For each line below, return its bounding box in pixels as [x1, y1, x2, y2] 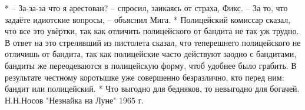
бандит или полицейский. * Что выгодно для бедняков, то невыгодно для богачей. [5, 82, 300, 95]
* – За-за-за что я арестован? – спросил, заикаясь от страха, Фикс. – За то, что [5, 2, 288, 14]
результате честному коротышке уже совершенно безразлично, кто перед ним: [5, 71, 284, 83]
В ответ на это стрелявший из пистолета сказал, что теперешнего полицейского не [5, 36, 301, 48]
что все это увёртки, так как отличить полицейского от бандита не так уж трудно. [5, 25, 299, 37]
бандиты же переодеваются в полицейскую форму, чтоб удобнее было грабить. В [5, 59, 297, 71]
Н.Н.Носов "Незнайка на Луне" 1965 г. [5, 94, 144, 106]
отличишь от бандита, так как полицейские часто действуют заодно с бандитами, [5, 48, 297, 60]
